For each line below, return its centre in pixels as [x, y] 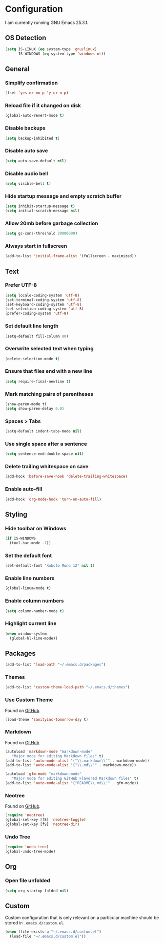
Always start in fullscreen [36, 246]
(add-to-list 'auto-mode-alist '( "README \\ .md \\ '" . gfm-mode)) [72, 783]
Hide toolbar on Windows [36, 528]
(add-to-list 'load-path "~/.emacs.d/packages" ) [55, 665]
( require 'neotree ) [25, 815]
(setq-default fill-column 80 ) [37, 336]
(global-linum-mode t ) [28, 588]
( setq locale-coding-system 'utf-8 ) [42, 295]
